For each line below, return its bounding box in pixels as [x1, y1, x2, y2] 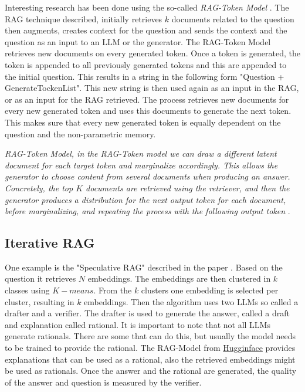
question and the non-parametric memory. [5, 127, 156, 140]
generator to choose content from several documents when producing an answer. [5, 170, 290, 183]
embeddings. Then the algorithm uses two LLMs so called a [84, 295, 299, 307]
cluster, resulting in [5, 295, 74, 307]
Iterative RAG [5, 234, 95, 252]
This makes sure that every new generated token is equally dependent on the [5, 116, 281, 128]
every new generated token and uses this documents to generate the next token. [5, 104, 292, 117]
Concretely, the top [5, 181, 73, 194]
